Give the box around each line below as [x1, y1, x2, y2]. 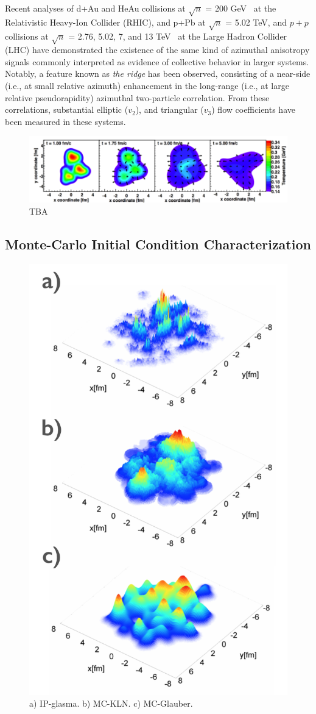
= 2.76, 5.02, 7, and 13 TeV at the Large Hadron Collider [68, 29, 287, 42]
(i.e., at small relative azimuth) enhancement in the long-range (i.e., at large [5, 79, 289, 92]
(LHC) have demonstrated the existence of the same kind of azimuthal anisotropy [5, 43, 310, 56]
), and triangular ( [135, 103, 204, 116]
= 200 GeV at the [205, 2, 276, 14]
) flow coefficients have [211, 103, 295, 116]
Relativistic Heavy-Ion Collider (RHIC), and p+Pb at [5, 15, 206, 28]
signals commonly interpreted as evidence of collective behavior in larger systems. [5, 55, 309, 68]
